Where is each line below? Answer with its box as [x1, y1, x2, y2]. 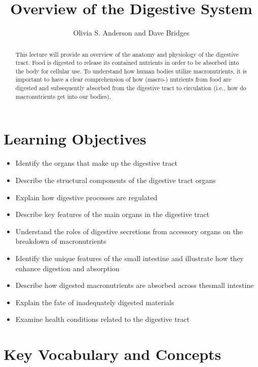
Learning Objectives [4, 128, 146, 149]
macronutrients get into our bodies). [15, 92, 111, 100]
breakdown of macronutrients [15, 236, 106, 246]
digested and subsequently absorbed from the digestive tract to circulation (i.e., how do [15, 84, 246, 92]
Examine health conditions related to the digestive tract [15, 314, 190, 324]
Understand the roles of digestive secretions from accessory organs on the [15, 226, 243, 236]
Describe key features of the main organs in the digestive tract [15, 209, 209, 219]
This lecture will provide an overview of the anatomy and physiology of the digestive [15, 50, 239, 58]
